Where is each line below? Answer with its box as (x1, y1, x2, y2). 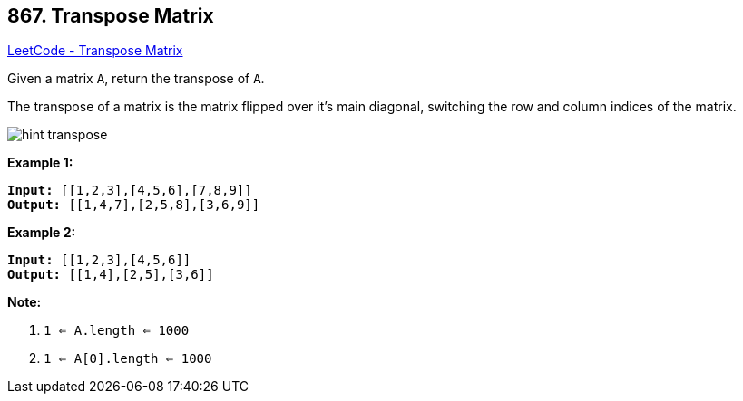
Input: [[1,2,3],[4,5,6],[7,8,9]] (7, 183, 252, 198)
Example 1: (7, 155, 73, 171)
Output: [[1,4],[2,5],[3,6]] (7, 267, 214, 282)
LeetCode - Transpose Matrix (7, 43, 183, 59)
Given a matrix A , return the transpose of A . (7, 71, 265, 87)
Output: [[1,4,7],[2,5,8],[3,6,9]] (7, 197, 260, 213)
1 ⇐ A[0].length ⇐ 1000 (44, 351, 212, 367)
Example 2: (7, 224, 76, 241)
